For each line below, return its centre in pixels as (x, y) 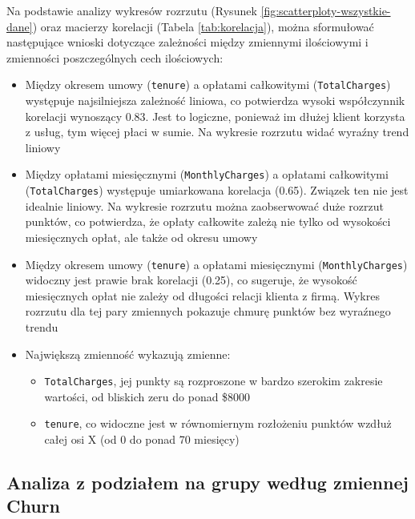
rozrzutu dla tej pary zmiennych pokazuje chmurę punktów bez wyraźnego (208, 311)
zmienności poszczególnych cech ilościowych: (115, 57)
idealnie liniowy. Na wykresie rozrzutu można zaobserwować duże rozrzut (204, 205)
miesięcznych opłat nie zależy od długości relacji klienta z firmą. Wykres (202, 295)
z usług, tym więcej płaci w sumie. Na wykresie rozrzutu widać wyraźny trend (217, 132)
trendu (42, 326)
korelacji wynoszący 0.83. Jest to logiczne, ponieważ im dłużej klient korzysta (215, 116)
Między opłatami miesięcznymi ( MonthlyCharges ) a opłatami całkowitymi (207, 174)
